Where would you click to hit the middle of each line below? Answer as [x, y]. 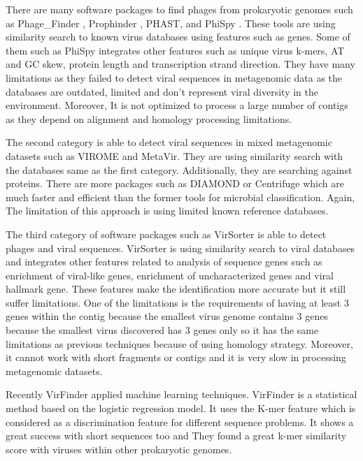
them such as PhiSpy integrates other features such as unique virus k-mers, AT [175, 50]
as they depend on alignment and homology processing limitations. [149, 118]
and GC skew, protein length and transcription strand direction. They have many [180, 64]
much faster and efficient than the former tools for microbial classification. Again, [180, 197]
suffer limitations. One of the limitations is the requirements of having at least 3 [177, 302]
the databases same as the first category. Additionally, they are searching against [179, 169]
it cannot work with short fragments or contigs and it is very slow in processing [176, 357]
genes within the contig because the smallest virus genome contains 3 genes [167, 316]
